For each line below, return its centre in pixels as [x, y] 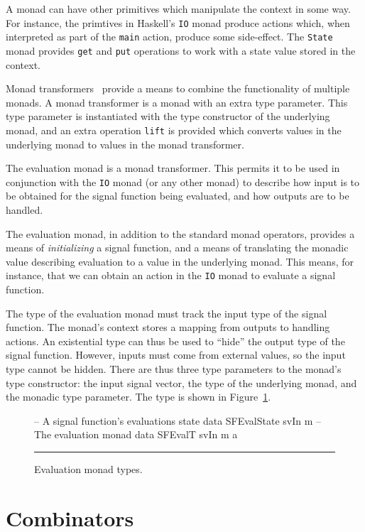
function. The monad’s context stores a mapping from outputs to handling [168, 327]
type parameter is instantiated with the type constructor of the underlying [168, 116]
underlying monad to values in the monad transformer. [125, 144]
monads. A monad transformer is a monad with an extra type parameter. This [177, 102]
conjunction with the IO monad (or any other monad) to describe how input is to [183, 181]
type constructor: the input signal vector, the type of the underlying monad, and [181, 382]
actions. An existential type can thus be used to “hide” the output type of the [175, 341]
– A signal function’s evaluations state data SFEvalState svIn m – [178, 420]
